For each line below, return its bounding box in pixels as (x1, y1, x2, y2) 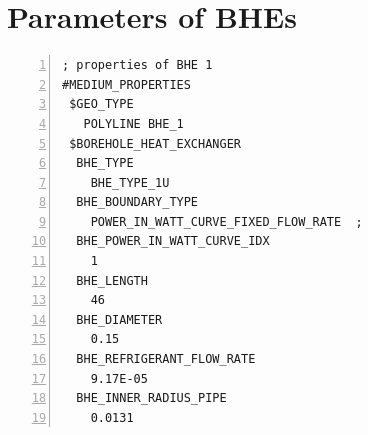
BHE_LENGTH (76, 273, 148, 288)
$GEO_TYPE (69, 97, 134, 112)
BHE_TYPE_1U (90, 175, 170, 190)
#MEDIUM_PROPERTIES (62, 77, 191, 92)
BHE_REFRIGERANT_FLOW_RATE (76, 352, 256, 367)
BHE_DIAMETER (76, 312, 163, 327)
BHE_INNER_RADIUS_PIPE (76, 391, 227, 406)
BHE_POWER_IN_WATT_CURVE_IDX (76, 234, 270, 249)
